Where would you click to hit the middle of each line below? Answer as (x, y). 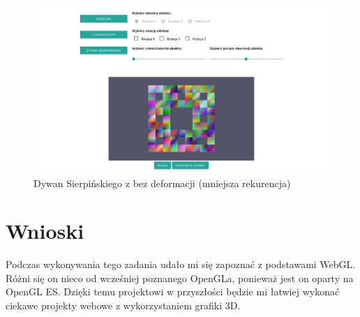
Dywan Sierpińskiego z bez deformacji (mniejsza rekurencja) (162, 183)
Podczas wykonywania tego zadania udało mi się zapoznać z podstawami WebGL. (181, 264)
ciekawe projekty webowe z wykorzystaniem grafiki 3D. (123, 305)
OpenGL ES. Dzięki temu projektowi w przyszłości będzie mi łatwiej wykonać (173, 292)
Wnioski (45, 231)
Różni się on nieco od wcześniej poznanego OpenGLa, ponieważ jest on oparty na (180, 278)
